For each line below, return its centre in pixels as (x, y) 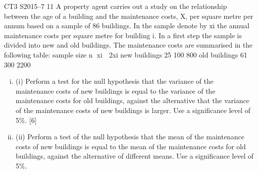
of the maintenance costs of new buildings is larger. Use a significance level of (133, 110)
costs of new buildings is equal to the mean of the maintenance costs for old (131, 146)
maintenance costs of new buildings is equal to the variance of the (115, 90)
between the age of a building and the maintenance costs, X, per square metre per (129, 16)
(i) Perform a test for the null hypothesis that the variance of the (114, 81)
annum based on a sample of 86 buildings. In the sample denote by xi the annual (127, 26)
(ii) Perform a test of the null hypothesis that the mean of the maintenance (130, 137)
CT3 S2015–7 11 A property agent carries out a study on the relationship (115, 6)
